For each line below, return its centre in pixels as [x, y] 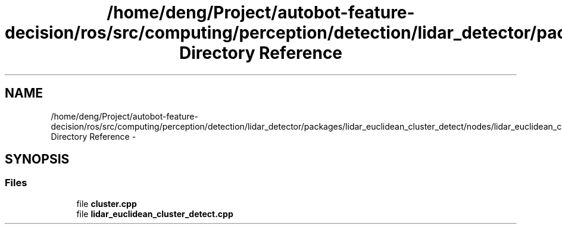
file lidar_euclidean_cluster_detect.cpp [155, 214]
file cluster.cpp [107, 203]
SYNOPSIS [37, 159]
